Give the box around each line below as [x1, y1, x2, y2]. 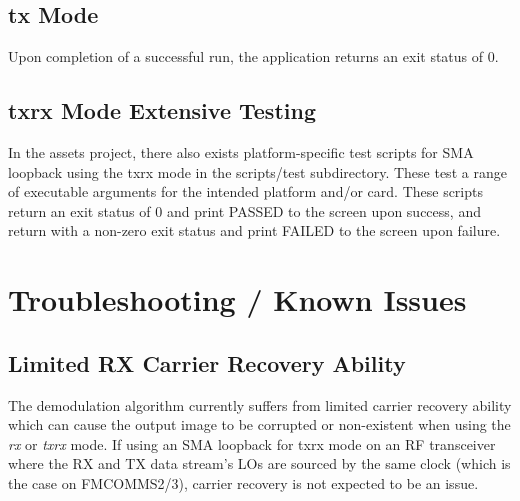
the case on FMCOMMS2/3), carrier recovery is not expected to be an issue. [8, 472, 479, 493]
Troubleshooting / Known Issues [8, 279, 467, 320]
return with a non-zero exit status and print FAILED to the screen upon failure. [8, 220, 501, 241]
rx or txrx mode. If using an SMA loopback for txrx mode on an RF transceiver [8, 433, 496, 454]
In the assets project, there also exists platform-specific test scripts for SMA [8, 142, 474, 162]
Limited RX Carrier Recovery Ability [8, 347, 406, 378]
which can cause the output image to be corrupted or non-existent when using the [8, 414, 511, 435]
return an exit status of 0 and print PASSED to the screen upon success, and [8, 200, 481, 221]
